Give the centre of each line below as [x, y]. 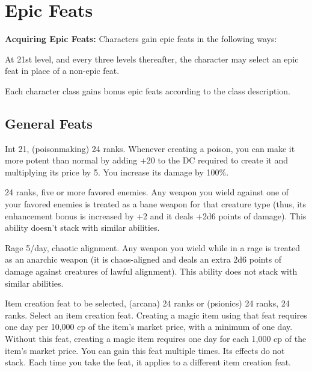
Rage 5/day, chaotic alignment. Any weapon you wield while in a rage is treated [153, 247]
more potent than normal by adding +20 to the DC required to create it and [146, 160]
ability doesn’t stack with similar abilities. [82, 227]
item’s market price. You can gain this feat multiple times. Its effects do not [145, 350]
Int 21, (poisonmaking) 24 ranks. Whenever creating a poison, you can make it [150, 148]
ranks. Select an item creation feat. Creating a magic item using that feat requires [156, 315]
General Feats [49, 123]
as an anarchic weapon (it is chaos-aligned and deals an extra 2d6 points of [143, 259]
